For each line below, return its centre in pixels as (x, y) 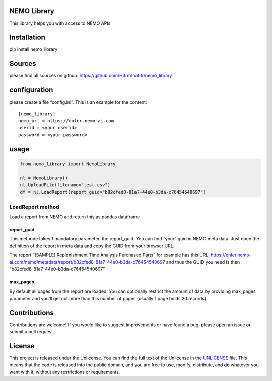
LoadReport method (34, 207)
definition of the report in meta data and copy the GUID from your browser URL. (92, 246)
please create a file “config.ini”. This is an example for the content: (78, 102)
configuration (31, 90)
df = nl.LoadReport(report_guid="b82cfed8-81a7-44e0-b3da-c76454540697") (113, 192)
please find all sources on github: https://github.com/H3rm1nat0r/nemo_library (91, 76)
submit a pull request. (32, 332)
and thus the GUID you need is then (203, 262)
